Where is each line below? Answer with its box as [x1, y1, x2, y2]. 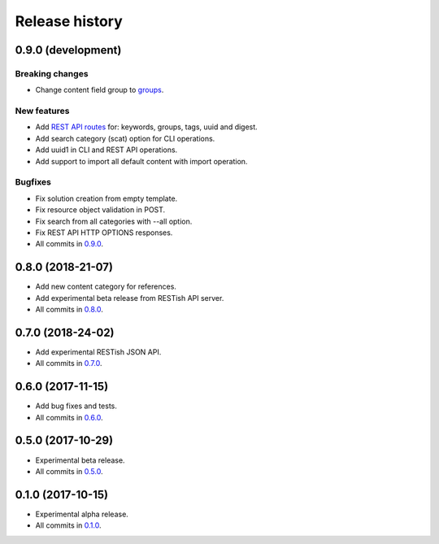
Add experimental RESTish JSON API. [35, 346, 162, 357]
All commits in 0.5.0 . [35, 466, 103, 476]
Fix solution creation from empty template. [35, 194, 178, 203]
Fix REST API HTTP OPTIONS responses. [35, 228, 173, 237]
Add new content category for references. [35, 281, 176, 292]
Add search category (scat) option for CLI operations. [35, 133, 215, 143]
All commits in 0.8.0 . [35, 305, 103, 315]
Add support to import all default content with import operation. [35, 156, 248, 166]
